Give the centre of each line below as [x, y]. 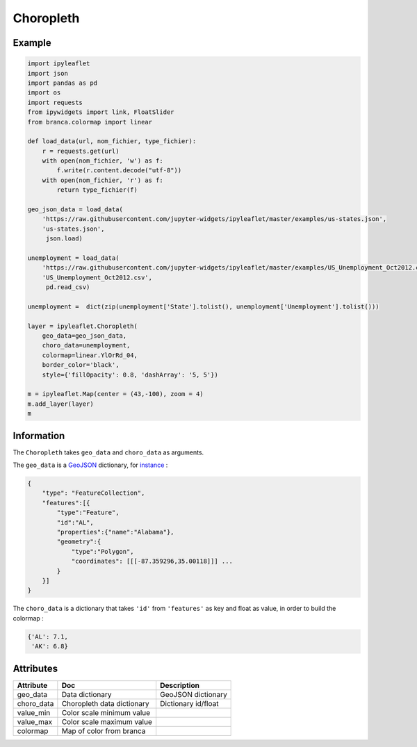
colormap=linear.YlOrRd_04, [90, 355]
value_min [34, 712]
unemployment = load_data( [73, 258]
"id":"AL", [75, 522]
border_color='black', [81, 365]
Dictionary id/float [189, 703]
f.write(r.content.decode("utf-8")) [119, 171]
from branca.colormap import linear [90, 122]
